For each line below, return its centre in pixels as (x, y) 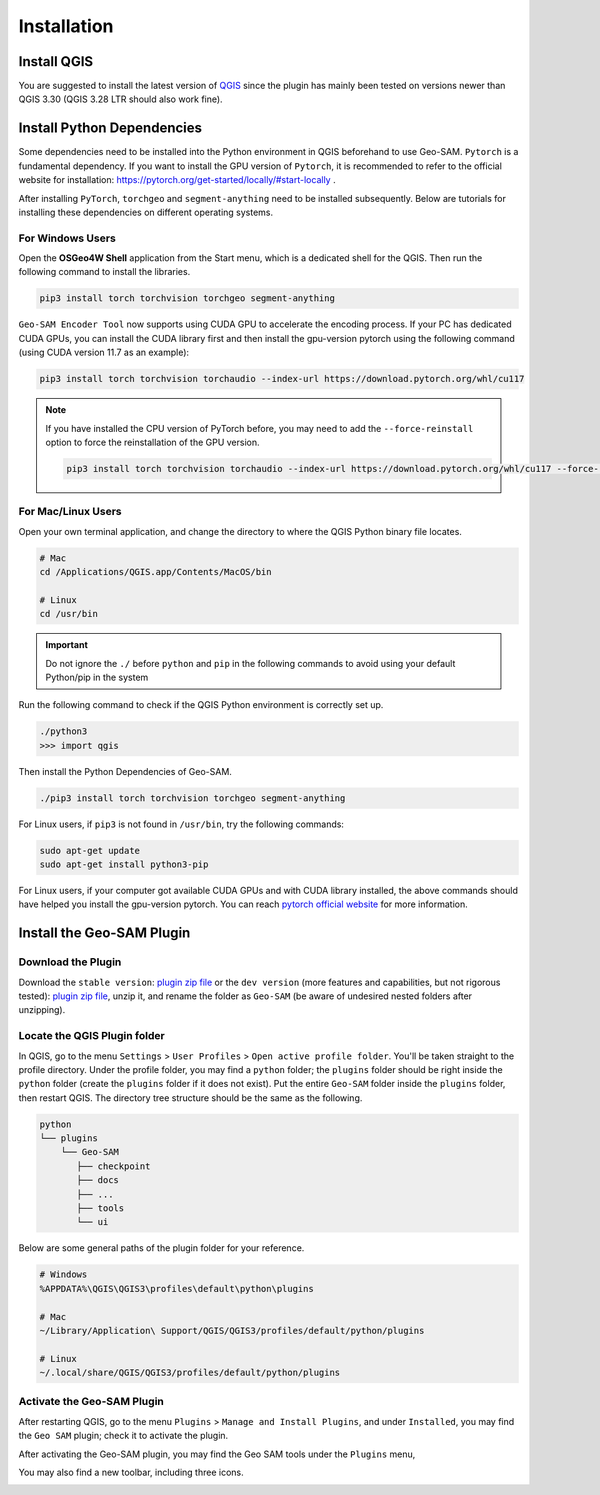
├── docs (98, 1180)
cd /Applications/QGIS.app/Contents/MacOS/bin (155, 572)
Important (67, 645)
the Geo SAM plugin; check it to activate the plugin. (123, 1436)
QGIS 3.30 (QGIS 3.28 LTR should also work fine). (121, 99)
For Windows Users (67, 238)
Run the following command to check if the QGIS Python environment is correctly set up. (201, 705)
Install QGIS (56, 61)
